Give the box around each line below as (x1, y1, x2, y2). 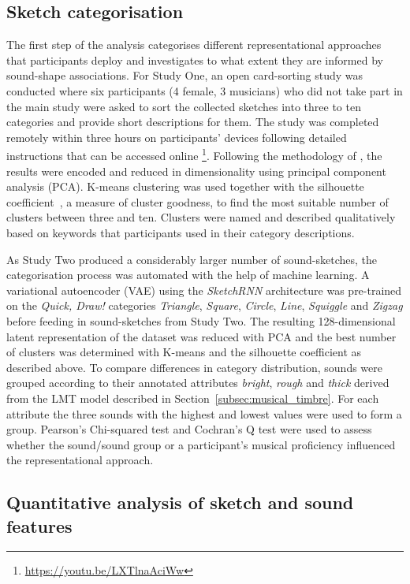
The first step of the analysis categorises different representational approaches (6, 36, 382, 53)
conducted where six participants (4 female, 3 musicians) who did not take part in (6, 82, 403, 99)
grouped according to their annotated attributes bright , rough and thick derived (6, 374, 389, 391)
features (6, 513, 73, 538)
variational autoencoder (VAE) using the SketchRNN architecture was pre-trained (6, 281, 402, 298)
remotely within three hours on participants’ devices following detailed (6, 128, 347, 145)
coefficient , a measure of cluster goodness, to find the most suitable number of (6, 193, 389, 210)
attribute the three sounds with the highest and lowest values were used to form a (6, 405, 402, 422)
